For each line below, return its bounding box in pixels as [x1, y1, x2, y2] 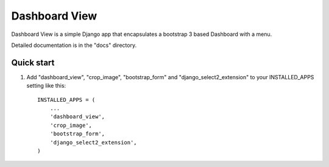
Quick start [11, 57, 55, 68]
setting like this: [26, 82, 66, 90]
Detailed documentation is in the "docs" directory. [11, 41, 137, 49]
